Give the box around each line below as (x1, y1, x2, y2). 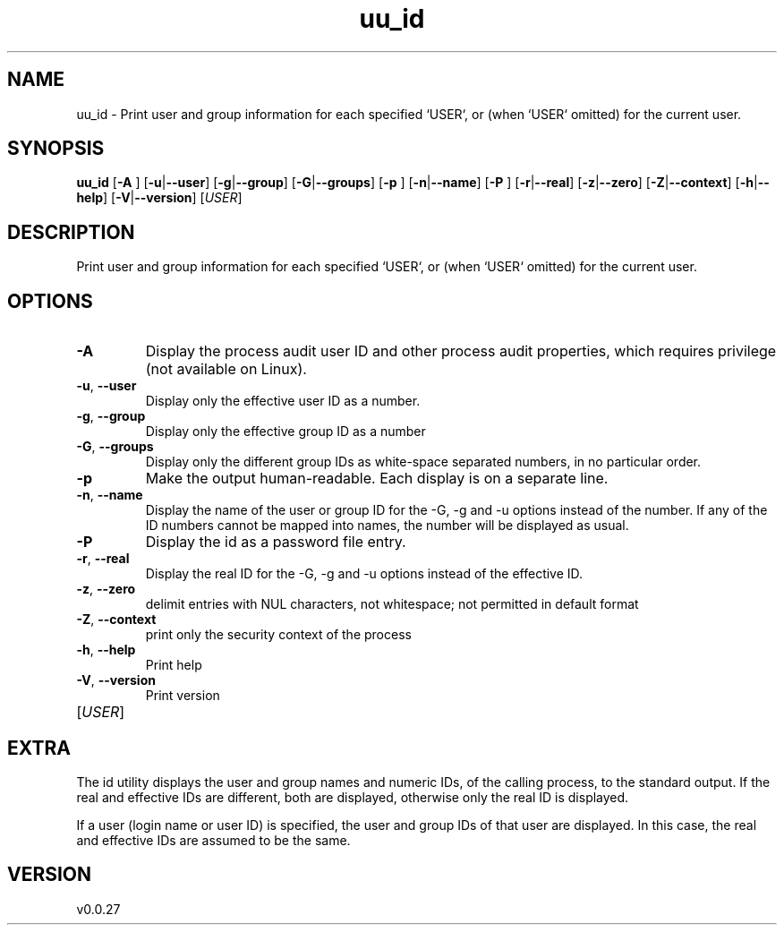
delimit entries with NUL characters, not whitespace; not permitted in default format (145, 596, 639, 612)
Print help (145, 657, 202, 673)
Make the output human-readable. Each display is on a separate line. (145, 469, 609, 488)
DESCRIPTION (7, 220, 135, 244)
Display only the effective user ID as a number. (145, 393, 421, 409)
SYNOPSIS (7, 137, 105, 160)
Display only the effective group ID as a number (145, 423, 426, 440)
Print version (145, 688, 220, 704)
